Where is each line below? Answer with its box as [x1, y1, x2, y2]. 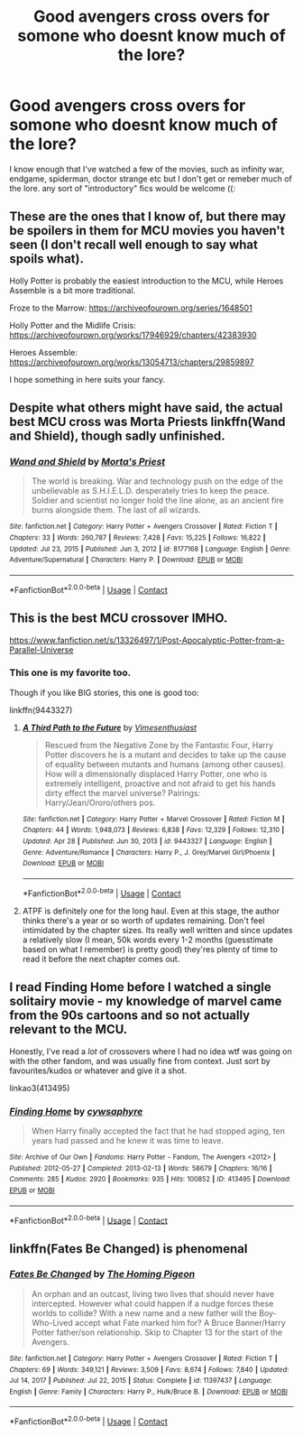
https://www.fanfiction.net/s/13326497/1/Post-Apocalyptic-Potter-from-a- [9, 635, 286, 645]
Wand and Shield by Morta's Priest [9, 456, 166, 468]
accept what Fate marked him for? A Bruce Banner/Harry [75, 1317, 286, 1328]
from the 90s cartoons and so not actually [9, 1008, 251, 1024]
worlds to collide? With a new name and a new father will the [31, 1307, 257, 1319]
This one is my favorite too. [9, 666, 132, 679]
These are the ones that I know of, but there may [9, 209, 287, 225]
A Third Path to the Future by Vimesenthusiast [22, 722, 197, 733]
